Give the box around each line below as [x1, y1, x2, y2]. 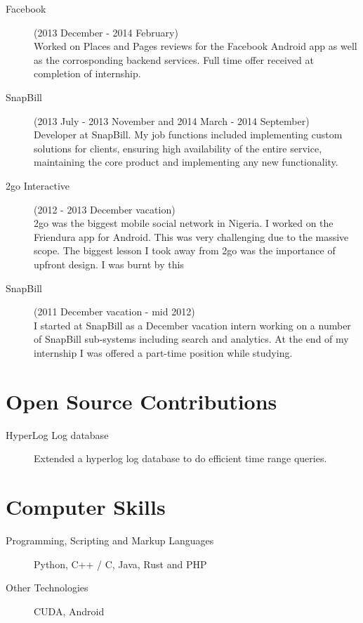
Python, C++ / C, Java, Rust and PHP [34, 556, 207, 571]
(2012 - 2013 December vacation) [34, 202, 176, 216]
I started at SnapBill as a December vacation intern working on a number [34, 317, 351, 332]
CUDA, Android [34, 603, 105, 618]
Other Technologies [6, 580, 88, 595]
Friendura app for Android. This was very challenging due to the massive [34, 229, 349, 244]
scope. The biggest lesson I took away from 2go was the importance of [34, 243, 336, 258]
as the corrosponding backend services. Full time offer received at [34, 52, 314, 67]
